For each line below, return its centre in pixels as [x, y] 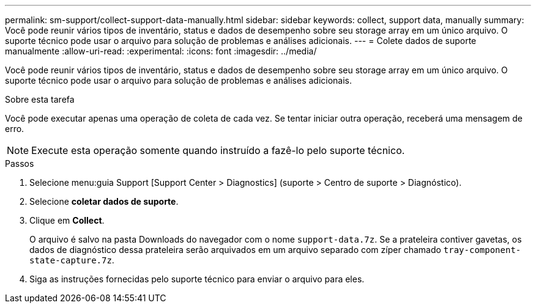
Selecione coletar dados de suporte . [104, 201]
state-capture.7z [71, 260]
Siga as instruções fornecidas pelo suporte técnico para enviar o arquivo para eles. [197, 279]
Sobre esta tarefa [40, 99]
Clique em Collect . [67, 220]
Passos [20, 163]
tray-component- [482, 250]
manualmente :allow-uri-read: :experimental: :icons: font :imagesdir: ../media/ [161, 51]
